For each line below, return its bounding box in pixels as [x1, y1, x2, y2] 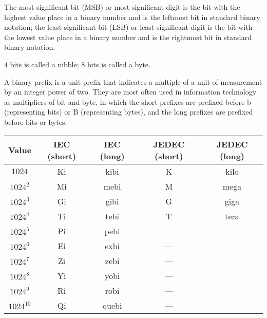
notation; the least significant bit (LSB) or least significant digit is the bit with [4, 22, 253, 32]
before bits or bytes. [4, 116, 67, 127]
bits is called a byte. [87, 59, 150, 69]
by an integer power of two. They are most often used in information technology [4, 86, 257, 97]
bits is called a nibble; [10, 59, 79, 69]
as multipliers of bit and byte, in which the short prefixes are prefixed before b [4, 96, 251, 107]
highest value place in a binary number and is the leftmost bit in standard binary [4, 11, 260, 22]
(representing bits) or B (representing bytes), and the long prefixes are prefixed [4, 106, 253, 117]
